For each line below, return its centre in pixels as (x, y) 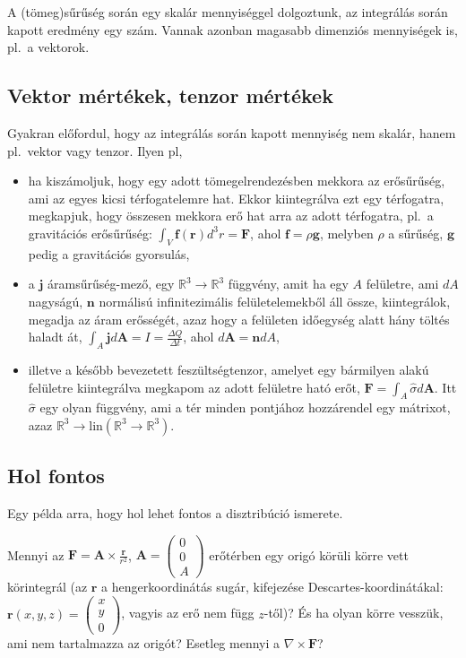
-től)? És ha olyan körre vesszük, (354, 613)
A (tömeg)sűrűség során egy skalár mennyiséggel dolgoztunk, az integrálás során (228, 12)
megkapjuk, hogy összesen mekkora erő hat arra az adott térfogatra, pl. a (231, 216)
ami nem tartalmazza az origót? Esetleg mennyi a (144, 642)
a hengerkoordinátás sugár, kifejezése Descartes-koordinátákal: (272, 586)
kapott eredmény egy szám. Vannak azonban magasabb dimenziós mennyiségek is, (233, 29)
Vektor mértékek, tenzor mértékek (170, 95)
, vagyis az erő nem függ (188, 613)
